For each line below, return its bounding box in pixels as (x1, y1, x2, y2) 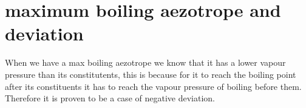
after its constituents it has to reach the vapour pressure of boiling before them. (5, 80, 302, 92)
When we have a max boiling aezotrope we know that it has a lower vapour (5, 56, 286, 69)
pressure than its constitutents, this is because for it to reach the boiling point (5, 68, 296, 80)
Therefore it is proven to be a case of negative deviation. (5, 92, 215, 104)
